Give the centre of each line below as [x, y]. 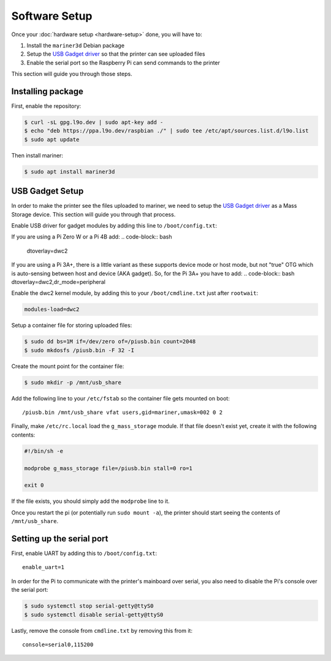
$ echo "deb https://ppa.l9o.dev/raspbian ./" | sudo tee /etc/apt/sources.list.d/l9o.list [166, 131]
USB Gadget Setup [48, 191]
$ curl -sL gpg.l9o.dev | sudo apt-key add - [94, 122]
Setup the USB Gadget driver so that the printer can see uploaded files [116, 54]
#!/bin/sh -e [44, 451]
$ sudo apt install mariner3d [70, 171]
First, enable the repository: [46, 106]
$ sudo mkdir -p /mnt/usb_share [73, 382]
